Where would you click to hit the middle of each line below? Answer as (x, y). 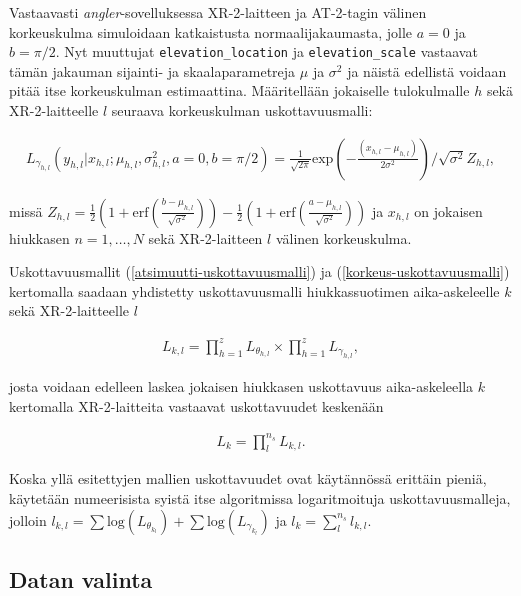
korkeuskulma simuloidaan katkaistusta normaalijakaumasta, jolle (211, 31)
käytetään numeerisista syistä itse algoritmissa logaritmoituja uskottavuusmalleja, (260, 498)
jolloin (28, 519)
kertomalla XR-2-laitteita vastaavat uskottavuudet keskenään (196, 405)
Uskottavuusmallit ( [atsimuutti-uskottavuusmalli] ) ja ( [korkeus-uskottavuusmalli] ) (259, 271)
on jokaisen (448, 210)
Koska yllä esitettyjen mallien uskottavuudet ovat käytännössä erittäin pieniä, (248, 478)
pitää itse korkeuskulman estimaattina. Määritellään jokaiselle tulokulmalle (239, 90)
